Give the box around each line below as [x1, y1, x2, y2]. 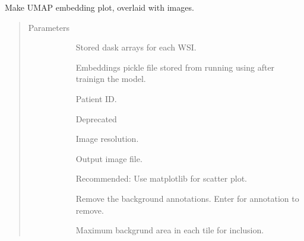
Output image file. [75, 152, 142, 164]
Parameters [28, 21, 69, 33]
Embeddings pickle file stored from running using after [75, 61, 275, 73]
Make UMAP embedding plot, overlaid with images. [5, 1, 194, 13]
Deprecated [75, 112, 117, 125]
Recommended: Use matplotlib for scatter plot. [75, 172, 247, 185]
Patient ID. [75, 92, 117, 104]
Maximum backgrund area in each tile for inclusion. [75, 224, 264, 236]
